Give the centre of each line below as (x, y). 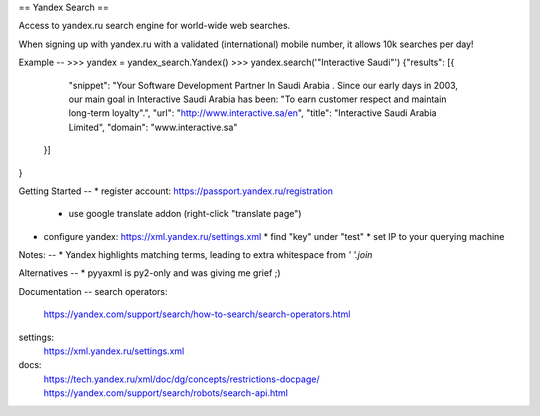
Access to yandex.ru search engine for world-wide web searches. (154, 26)
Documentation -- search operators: (93, 291)
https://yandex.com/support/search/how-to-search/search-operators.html (197, 314)
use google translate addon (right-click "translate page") (185, 214)
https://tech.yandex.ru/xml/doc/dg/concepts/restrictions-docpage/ (181, 379)
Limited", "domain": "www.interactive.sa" (153, 127)
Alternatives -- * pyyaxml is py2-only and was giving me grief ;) (149, 273)
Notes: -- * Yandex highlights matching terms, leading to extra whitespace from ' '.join (195, 255)
